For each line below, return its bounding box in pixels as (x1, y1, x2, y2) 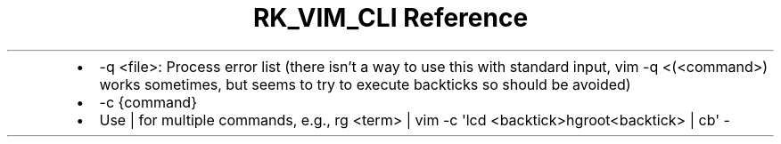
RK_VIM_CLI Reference (252, 3, 529, 33)
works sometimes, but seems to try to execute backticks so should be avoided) (99, 75, 631, 93)
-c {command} (99, 92, 197, 111)
